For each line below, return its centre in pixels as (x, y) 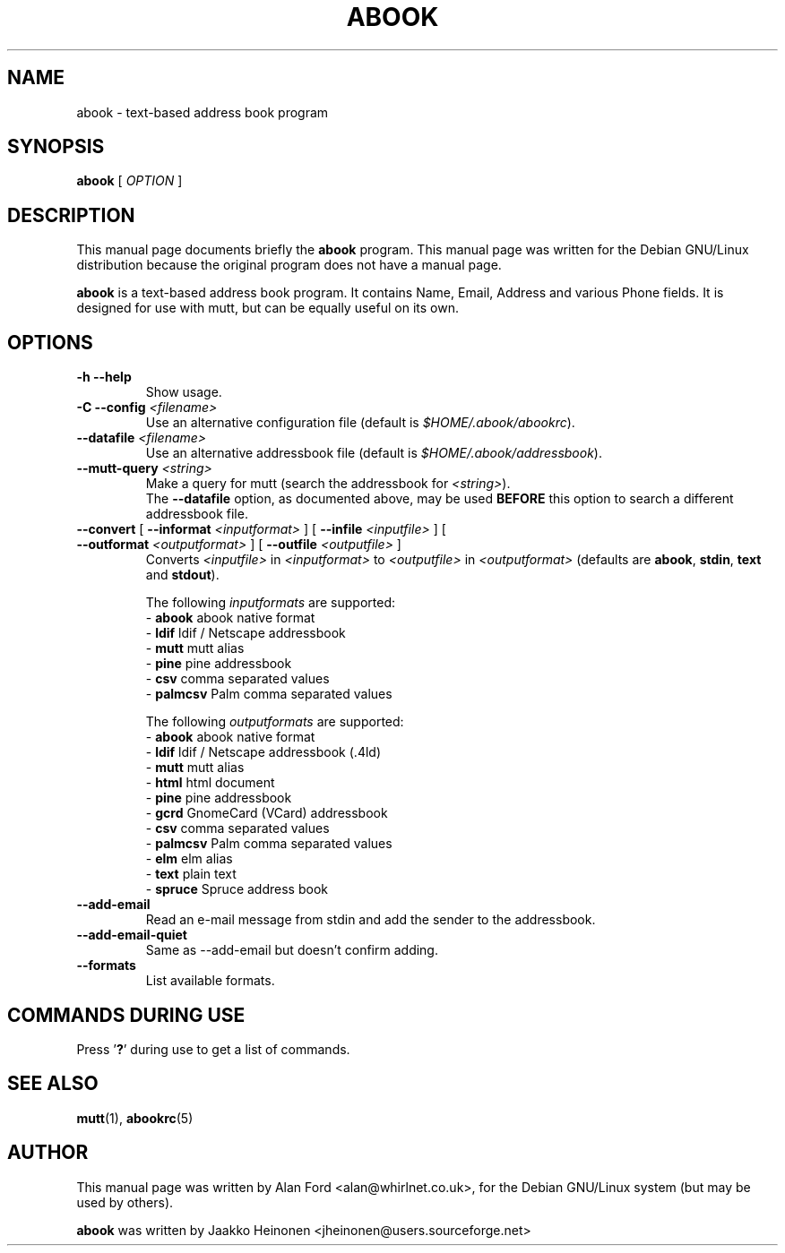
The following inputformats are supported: (270, 603)
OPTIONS (50, 342)
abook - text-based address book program (203, 112)
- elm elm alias (189, 859)
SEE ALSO (53, 1084)
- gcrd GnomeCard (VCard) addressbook (267, 813)
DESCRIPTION (71, 215)
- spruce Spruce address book (237, 889)
